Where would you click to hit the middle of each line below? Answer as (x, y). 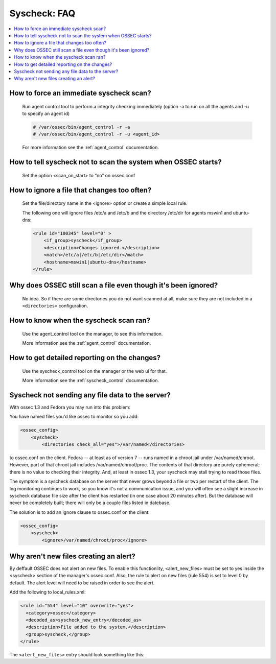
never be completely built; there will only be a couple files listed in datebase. (90, 503)
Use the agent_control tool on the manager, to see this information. (93, 334)
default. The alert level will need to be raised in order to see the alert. (82, 583)
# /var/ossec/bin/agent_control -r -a (82, 127)
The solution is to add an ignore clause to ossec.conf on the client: (80, 512)
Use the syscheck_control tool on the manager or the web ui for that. (95, 371)
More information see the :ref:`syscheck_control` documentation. (91, 380)
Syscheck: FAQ (42, 13)
